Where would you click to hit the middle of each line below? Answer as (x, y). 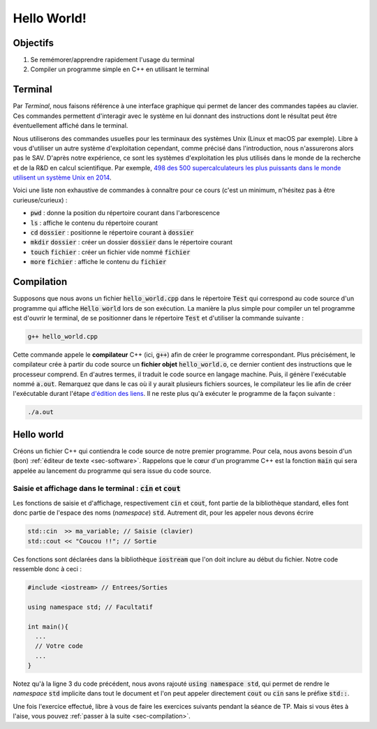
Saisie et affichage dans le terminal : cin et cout (97, 489)
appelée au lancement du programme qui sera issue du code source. (112, 471)
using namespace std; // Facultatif (90, 607)
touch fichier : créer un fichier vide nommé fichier (110, 252)
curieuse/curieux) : (40, 200)
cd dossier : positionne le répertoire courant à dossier (112, 233)
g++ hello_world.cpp (62, 336)
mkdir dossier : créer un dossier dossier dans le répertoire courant (132, 242)
